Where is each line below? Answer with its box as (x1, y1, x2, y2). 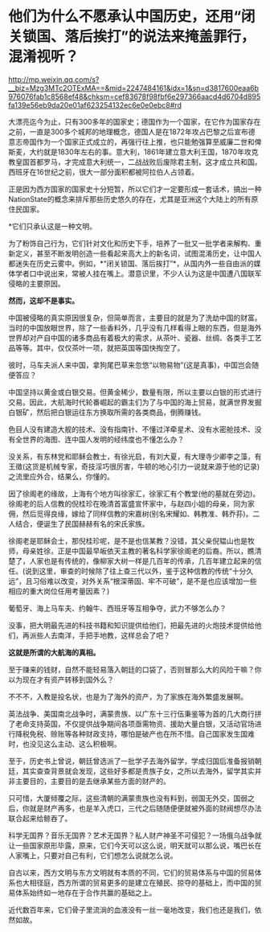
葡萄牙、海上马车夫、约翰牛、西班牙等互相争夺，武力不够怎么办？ (8, 603, 227, 613)
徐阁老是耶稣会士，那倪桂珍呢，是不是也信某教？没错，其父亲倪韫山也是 (8, 536, 247, 545)
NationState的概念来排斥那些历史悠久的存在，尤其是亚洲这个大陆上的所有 (8, 194, 252, 203)
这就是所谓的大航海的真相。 (8, 647, 100, 657)
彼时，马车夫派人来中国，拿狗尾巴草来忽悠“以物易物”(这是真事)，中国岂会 (8, 359, 252, 370)
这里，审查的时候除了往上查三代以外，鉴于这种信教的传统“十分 (39, 566, 247, 576)
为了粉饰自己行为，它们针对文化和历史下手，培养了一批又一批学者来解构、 (8, 238, 255, 248)
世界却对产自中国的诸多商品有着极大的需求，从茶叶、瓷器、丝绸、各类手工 (8, 333, 255, 343)
